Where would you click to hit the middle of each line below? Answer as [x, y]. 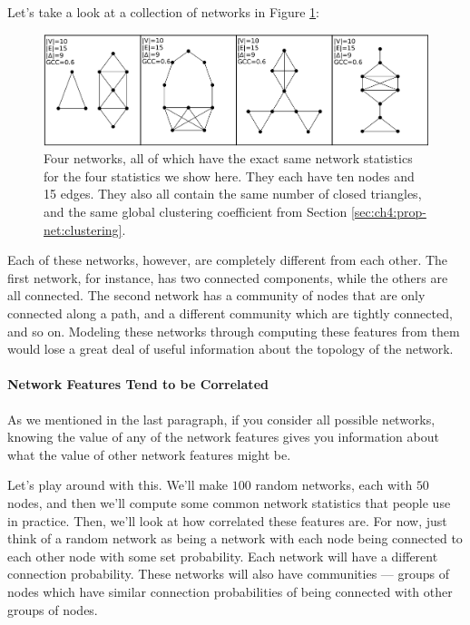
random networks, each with [334, 485]
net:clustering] [83, 229]
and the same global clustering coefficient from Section [196, 212]
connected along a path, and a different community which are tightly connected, [230, 313]
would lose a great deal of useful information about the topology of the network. [230, 349]
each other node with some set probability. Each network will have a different [223, 556]
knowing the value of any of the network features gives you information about [223, 437]
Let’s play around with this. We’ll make [118, 485]
